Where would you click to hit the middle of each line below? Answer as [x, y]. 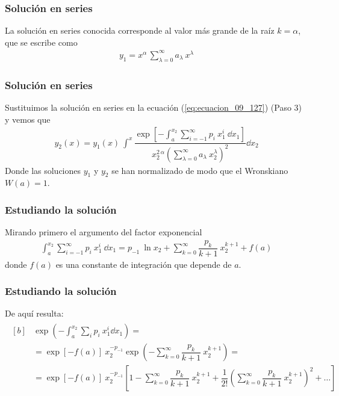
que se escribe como [41, 42]
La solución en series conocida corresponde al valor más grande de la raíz [140, 30]
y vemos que [28, 119]
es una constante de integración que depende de [144, 264]
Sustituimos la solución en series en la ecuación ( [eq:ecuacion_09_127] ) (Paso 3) [154, 107]
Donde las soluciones [43, 170]
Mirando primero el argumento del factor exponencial [104, 232]
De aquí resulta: [34, 313]
